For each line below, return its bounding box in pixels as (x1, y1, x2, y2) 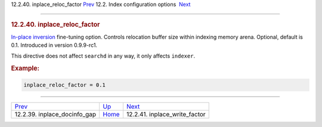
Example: (11, 64, 40, 72)
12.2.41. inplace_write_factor (126, 110, 206, 118)
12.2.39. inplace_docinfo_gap (14, 110, 97, 118)
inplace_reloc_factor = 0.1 (23, 81, 106, 88)
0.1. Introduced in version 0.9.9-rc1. (11, 42, 98, 49)
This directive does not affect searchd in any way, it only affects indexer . (11, 52, 196, 59)
